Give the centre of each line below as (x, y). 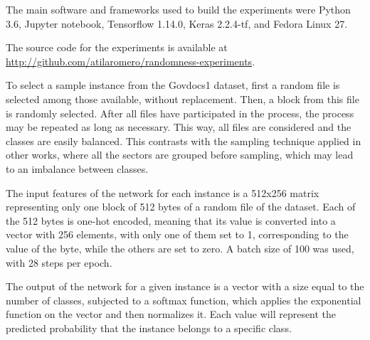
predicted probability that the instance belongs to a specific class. (149, 328)
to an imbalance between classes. (77, 168)
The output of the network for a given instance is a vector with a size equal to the (185, 286)
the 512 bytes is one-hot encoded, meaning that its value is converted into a (171, 220)
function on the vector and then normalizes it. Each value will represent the (171, 314)
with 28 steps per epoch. (59, 262)
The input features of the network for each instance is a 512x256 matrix (163, 192)
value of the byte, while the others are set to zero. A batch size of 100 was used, (180, 248)
